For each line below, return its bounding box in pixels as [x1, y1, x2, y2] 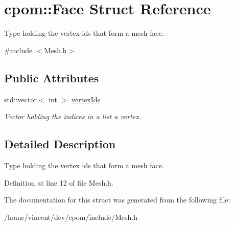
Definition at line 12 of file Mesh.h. [4, 177, 113, 188]
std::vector [4, 94, 37, 104]
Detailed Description [4, 136, 116, 152]
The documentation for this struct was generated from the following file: [4, 194, 230, 205]
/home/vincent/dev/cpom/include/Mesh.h [4, 211, 138, 222]
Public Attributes [4, 70, 99, 85]
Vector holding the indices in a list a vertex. [4, 111, 142, 122]
